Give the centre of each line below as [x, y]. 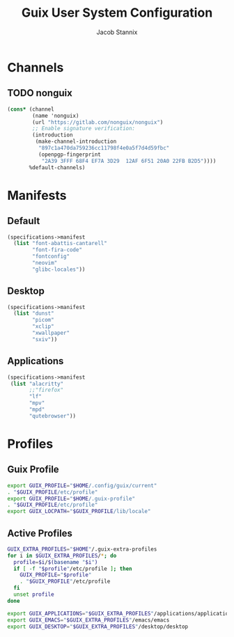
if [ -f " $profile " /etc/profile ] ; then [73, 569]
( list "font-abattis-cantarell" [61, 244]
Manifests [37, 195]
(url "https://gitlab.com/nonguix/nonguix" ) [98, 122]
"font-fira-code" [57, 250]
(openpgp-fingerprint [69, 155]
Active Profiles [40, 533]
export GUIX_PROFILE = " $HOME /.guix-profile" [71, 498]
